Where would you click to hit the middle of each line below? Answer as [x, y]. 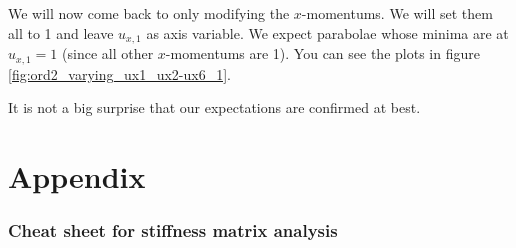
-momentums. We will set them [397, 13]
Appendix [77, 175]
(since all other [108, 53]
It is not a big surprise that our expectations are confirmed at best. [214, 107]
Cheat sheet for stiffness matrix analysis [173, 229]
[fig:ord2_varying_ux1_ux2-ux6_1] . [119, 73]
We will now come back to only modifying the [149, 13]
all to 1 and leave [61, 32]
